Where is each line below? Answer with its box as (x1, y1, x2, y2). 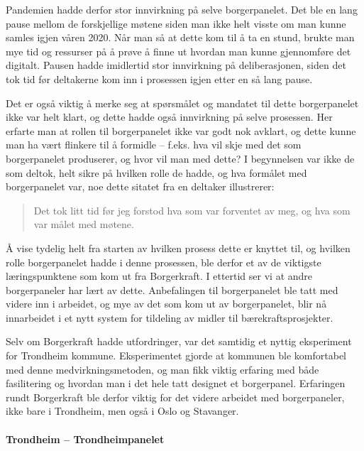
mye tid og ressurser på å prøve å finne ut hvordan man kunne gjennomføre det (6, 43, 351, 58)
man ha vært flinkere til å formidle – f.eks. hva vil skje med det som (6, 137, 302, 152)
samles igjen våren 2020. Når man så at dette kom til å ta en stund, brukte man (6, 30, 355, 45)
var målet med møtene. (33, 217, 134, 232)
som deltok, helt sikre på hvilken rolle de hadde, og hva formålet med (6, 165, 307, 180)
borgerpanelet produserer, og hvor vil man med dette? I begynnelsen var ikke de (6, 151, 355, 165)
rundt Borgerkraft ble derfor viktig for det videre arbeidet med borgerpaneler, (6, 389, 345, 404)
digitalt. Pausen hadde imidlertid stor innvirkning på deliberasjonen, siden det (6, 58, 346, 72)
